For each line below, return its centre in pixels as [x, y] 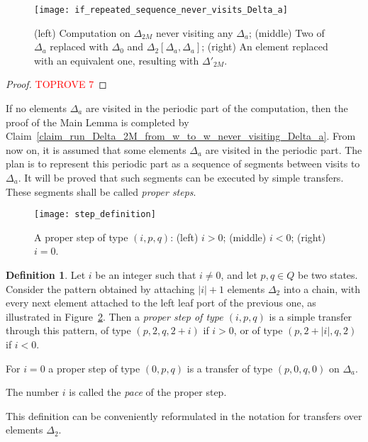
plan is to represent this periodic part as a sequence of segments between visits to [183, 164]
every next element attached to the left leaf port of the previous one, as [161, 303]
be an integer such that [146, 275]
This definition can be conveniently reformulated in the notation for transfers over [184, 415]
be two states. [328, 275]
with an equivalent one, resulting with [117, 60]
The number [33, 392]
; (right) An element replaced [265, 46]
